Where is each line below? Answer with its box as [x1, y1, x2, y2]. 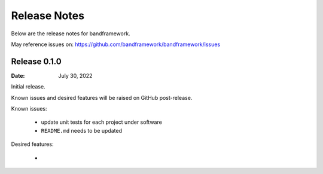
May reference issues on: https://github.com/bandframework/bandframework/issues [11, 41, 221, 48]
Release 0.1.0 [11, 56, 62, 66]
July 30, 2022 [58, 72, 93, 79]
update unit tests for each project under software [41, 118, 163, 126]
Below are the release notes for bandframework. [11, 30, 131, 37]
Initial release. [11, 83, 45, 90]
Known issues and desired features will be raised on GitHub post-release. [11, 94, 193, 101]
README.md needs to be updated [41, 127, 123, 134]
